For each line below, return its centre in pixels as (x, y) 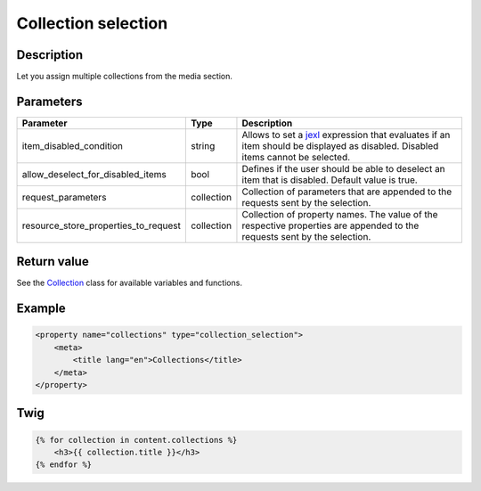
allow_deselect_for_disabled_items (94, 174)
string (203, 145)
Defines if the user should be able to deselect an (343, 168)
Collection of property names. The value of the (340, 214)
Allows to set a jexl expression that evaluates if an (346, 135)
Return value (53, 262)
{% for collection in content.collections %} (136, 440)
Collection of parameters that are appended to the (347, 192)
